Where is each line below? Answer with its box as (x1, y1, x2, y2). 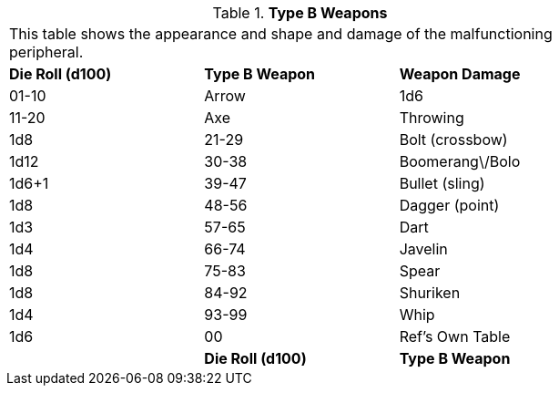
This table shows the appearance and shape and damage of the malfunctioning (9, 25, 553, 43)
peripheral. (9, 43, 84, 61)
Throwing (399, 109, 464, 127)
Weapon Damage (399, 65, 521, 83)
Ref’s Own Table (399, 327, 511, 346)
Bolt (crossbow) (399, 130, 508, 149)
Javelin (399, 240, 448, 258)
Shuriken (399, 284, 461, 302)
